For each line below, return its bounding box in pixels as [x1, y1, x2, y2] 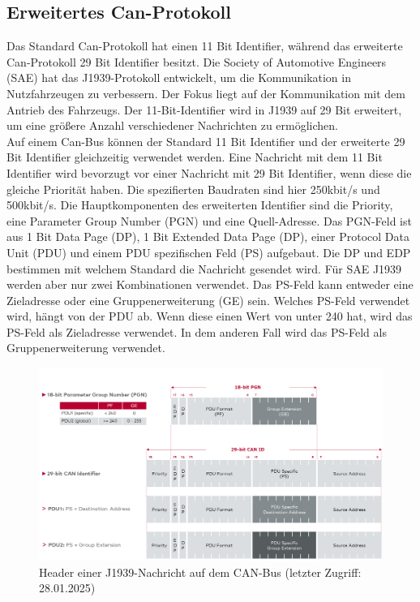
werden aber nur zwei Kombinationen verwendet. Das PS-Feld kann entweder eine [6, 276, 414, 293]
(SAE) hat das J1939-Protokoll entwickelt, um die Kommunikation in [6, 69, 351, 86]
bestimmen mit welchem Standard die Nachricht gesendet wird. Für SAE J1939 [6, 260, 402, 277]
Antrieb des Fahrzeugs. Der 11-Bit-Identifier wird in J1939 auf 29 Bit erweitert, [6, 101, 402, 118]
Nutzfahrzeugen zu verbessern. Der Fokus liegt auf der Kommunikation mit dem [6, 84, 405, 101]
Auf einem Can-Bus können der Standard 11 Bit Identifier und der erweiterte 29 [6, 132, 405, 149]
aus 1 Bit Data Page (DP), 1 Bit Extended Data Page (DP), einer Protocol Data [6, 228, 409, 245]
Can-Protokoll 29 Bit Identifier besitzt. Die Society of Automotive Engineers [6, 53, 387, 70]
